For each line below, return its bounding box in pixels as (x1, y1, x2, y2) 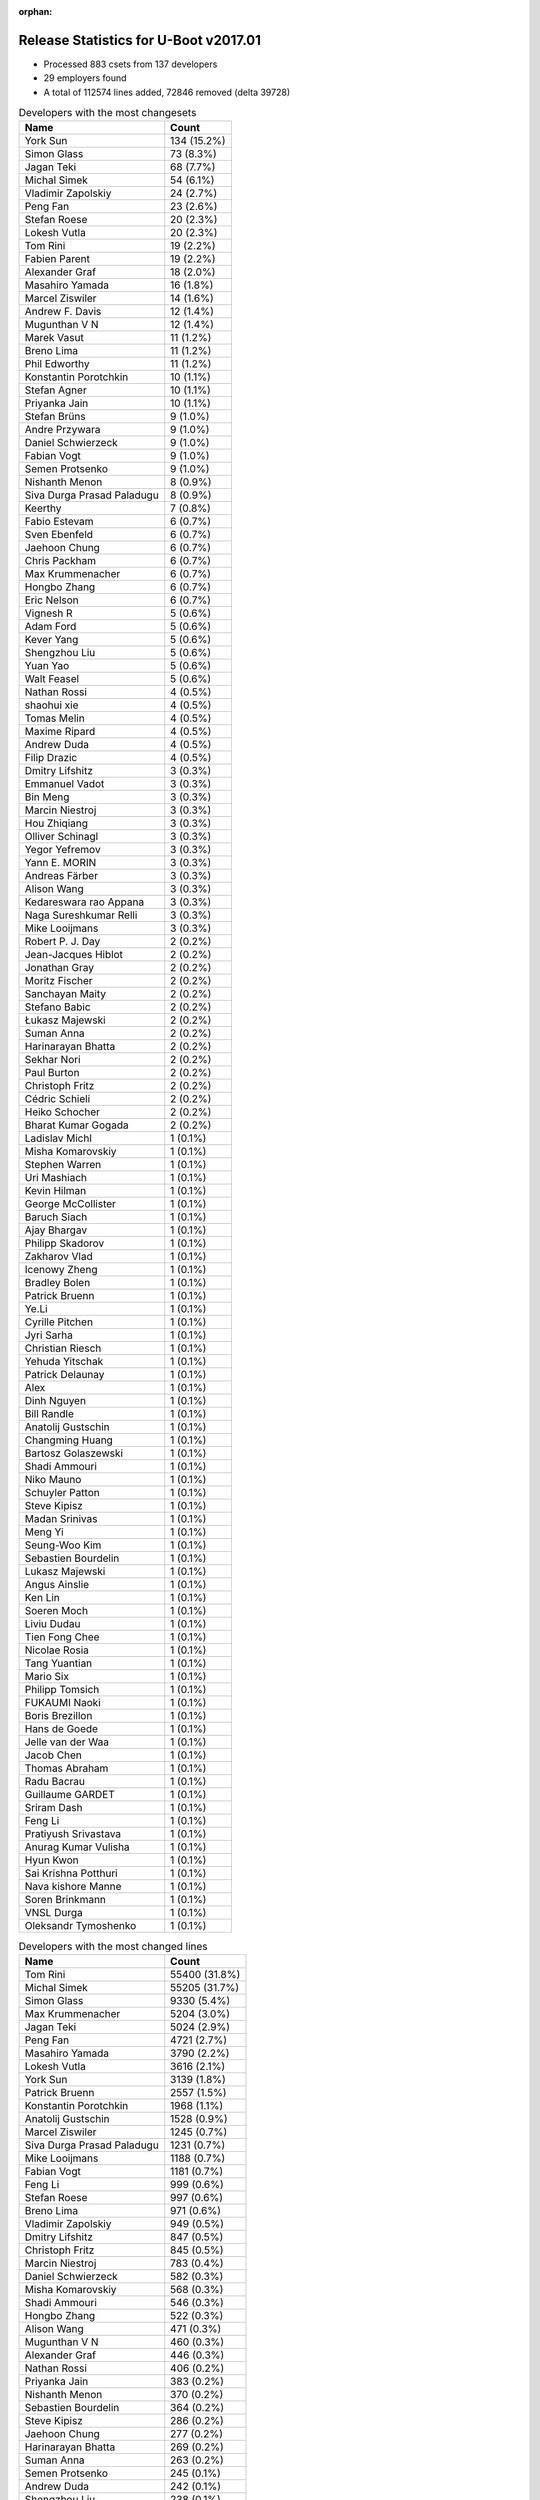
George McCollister (24, 1197, 117, 1211)
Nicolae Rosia (24, 1643, 90, 1657)
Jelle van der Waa (24, 1735, 110, 1749)
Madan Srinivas (24, 1512, 98, 1526)
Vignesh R (24, 606, 73, 620)
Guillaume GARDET (24, 1788, 115, 1802)
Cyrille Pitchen (24, 1315, 94, 1329)
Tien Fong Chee (24, 1630, 100, 1644)
